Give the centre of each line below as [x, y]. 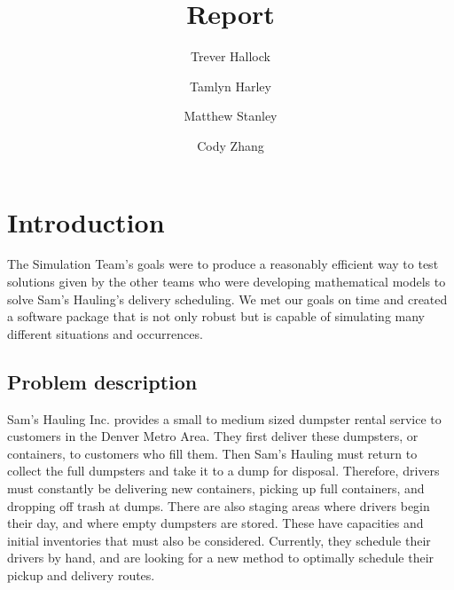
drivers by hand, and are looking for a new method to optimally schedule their [221, 558]
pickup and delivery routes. [81, 574]
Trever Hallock [231, 56]
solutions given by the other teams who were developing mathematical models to [227, 282]
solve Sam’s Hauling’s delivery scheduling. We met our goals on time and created [227, 299]
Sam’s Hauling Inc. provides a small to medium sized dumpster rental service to [224, 418]
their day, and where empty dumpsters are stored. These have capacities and [215, 523]
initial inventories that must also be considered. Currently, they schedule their [219, 540]
